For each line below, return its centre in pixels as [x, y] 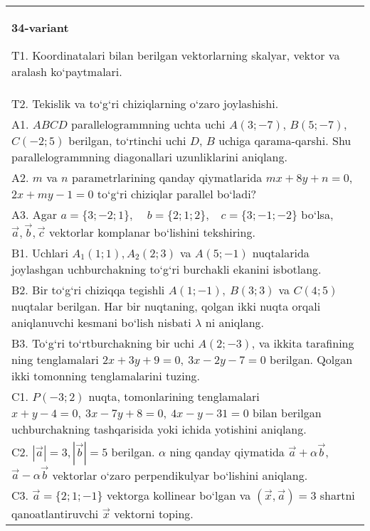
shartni [337, 495]
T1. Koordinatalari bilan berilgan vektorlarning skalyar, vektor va [176, 55]
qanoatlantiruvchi [55, 514]
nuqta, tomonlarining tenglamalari [174, 396]
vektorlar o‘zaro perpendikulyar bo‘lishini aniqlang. [180, 475]
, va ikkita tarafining [303, 343]
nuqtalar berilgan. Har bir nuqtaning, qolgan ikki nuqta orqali [166, 306]
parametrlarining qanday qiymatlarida [167, 177]
